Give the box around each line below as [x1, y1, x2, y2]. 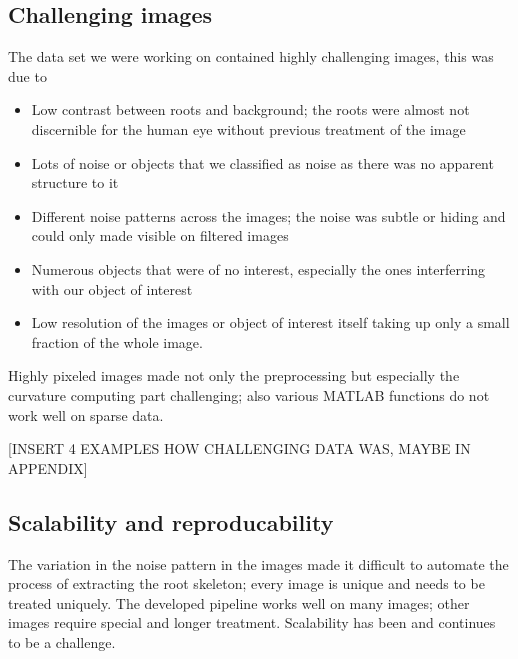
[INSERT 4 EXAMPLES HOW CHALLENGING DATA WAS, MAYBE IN [8, 438, 471, 459]
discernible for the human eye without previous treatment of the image [31, 118, 466, 139]
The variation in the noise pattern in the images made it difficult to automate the [8, 553, 509, 574]
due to [8, 65, 47, 86]
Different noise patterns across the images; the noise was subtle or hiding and [31, 205, 506, 226]
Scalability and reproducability [8, 506, 334, 537]
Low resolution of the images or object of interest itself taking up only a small [31, 312, 510, 333]
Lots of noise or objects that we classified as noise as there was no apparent [31, 152, 494, 173]
